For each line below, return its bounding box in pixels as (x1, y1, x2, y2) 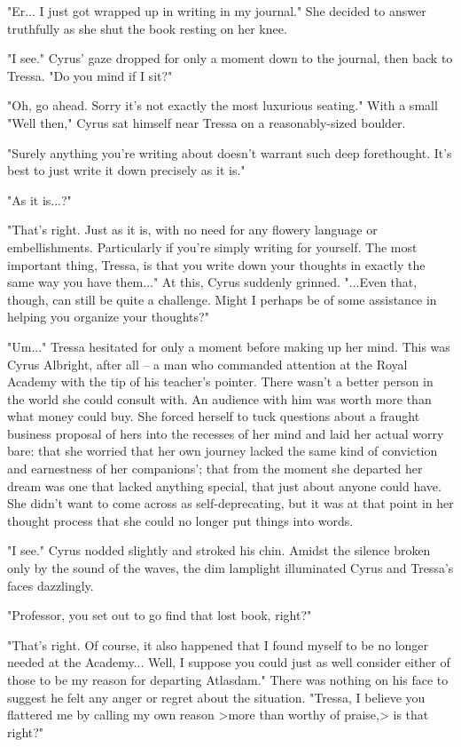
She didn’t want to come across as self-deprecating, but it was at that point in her (7, 494, 454, 513)
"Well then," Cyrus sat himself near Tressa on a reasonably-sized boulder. (7, 113, 406, 131)
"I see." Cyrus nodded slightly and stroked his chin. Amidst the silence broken (7, 541, 431, 560)
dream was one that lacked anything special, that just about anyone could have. (7, 476, 441, 495)
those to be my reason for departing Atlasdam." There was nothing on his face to (7, 671, 449, 688)
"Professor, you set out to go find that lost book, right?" (7, 606, 312, 624)
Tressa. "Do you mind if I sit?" (7, 66, 173, 84)
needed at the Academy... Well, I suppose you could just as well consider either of (7, 653, 450, 672)
